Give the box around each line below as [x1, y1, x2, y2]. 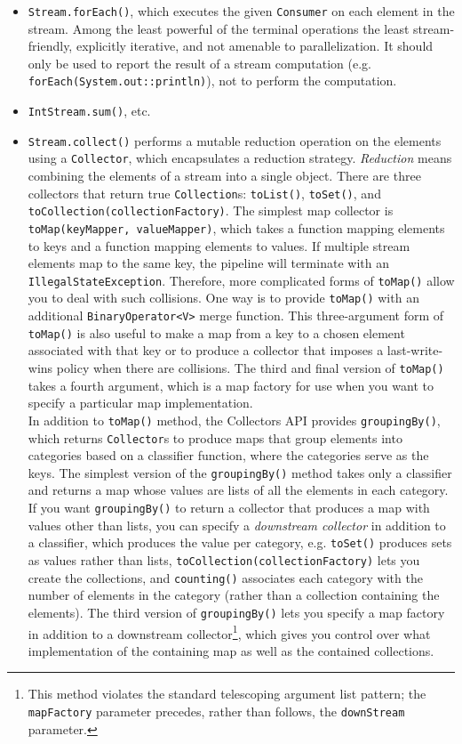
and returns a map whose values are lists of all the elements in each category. [28, 481, 449, 499]
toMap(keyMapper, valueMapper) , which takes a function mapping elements [28, 218, 445, 237]
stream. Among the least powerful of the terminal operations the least [28, 19, 410, 37]
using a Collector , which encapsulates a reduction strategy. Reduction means [28, 149, 452, 167]
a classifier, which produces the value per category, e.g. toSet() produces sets [28, 533, 452, 552]
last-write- [386, 341, 443, 360]
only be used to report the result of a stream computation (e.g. [28, 53, 371, 72]
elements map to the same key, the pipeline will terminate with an [28, 254, 389, 272]
